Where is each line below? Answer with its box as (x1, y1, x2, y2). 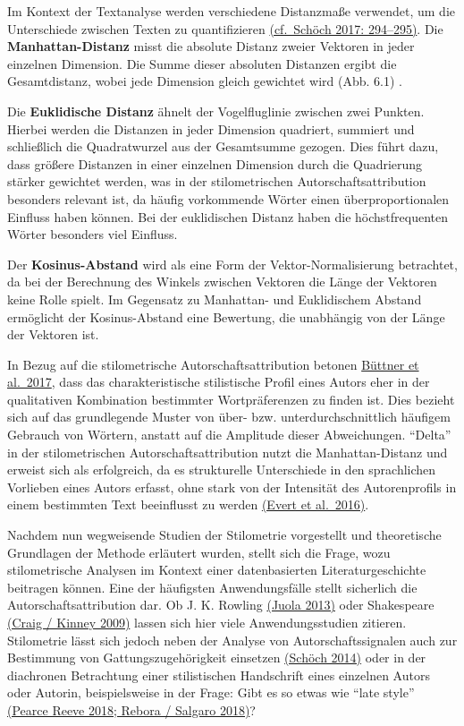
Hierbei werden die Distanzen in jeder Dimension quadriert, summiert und (7, 119, 415, 138)
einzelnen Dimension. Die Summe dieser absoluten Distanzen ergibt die (7, 54, 397, 73)
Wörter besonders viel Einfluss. (7, 225, 178, 243)
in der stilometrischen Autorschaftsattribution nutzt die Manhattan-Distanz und (7, 442, 448, 461)
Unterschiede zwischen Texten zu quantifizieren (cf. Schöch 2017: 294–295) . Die (7, 19, 443, 38)
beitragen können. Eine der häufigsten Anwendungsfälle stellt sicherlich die (7, 577, 418, 596)
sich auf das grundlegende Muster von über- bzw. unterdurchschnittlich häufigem (7, 407, 451, 426)
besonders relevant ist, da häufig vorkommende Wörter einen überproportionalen (7, 189, 450, 208)
